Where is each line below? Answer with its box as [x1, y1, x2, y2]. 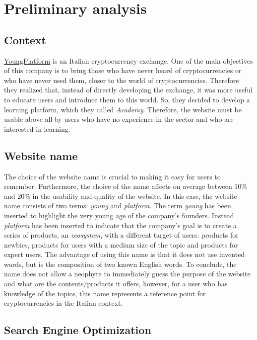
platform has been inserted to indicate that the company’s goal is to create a [4, 220, 237, 230]
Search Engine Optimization [4, 322, 151, 338]
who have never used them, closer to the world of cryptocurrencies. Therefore [4, 75, 239, 85]
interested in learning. [4, 123, 70, 134]
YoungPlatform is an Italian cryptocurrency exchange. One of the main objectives [4, 55, 253, 66]
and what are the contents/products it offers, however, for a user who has [4, 278, 228, 289]
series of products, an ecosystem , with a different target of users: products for [4, 230, 239, 240]
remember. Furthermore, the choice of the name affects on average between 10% [4, 181, 248, 191]
